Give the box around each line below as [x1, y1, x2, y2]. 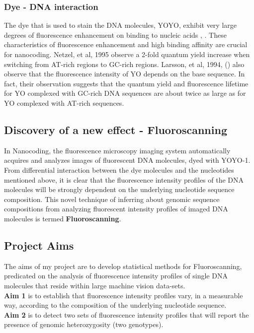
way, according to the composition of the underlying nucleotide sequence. [4, 300, 227, 310]
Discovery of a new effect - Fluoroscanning [4, 122, 227, 137]
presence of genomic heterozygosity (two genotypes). [4, 319, 164, 330]
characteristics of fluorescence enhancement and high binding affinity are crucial [4, 39, 248, 50]
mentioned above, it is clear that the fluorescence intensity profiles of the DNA [4, 174, 244, 185]
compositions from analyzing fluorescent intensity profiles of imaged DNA [4, 203, 228, 214]
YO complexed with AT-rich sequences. [4, 97, 124, 108]
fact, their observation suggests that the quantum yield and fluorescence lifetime [4, 78, 249, 88]
